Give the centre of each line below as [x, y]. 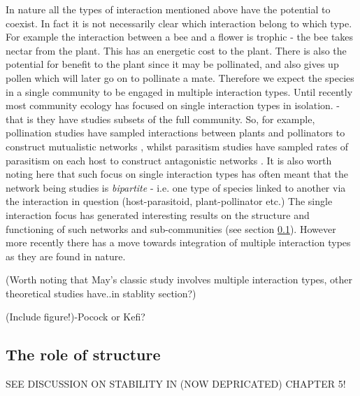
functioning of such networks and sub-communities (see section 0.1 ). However [171, 228]
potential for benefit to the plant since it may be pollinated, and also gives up [172, 64]
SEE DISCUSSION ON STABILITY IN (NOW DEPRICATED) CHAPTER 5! [176, 384]
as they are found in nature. [66, 256]
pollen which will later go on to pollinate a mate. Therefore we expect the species [180, 77]
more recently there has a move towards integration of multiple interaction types [178, 242]
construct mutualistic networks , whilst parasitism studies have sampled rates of [177, 146]
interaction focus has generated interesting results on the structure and [158, 214]
